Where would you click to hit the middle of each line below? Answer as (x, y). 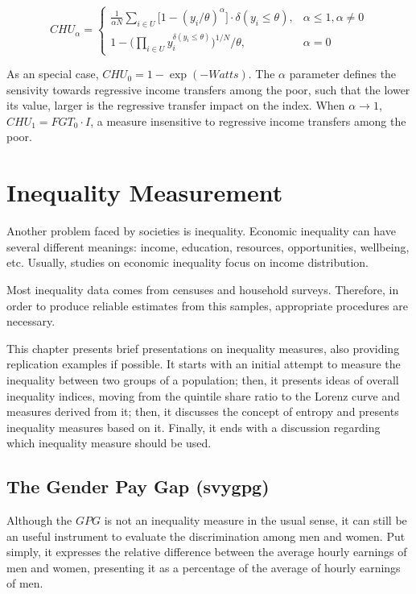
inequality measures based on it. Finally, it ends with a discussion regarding (194, 427)
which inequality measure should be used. (109, 443)
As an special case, (53, 74)
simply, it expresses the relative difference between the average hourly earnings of (207, 552)
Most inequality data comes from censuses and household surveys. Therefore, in (203, 289)
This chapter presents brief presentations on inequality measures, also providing (203, 348)
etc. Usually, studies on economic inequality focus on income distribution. (188, 262)
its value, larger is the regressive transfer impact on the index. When (176, 105)
